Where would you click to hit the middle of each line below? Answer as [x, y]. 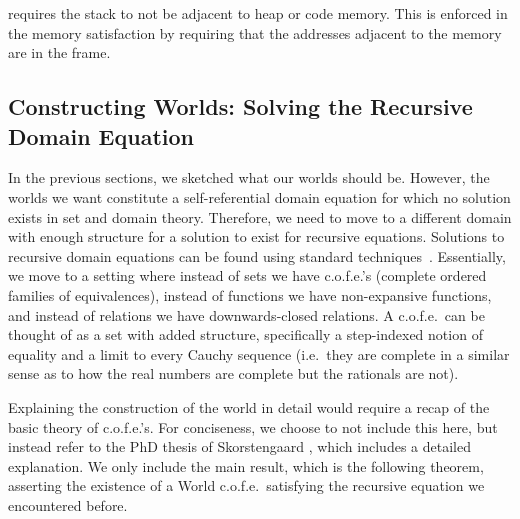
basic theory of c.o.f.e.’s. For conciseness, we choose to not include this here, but [253, 426]
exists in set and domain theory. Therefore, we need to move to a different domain [260, 216]
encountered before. [68, 504]
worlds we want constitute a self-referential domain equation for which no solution [259, 196]
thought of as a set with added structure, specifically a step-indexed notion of [245, 334]
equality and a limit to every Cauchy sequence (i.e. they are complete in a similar [259, 353]
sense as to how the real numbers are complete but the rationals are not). [233, 373]
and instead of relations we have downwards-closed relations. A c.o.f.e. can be [246, 314]
